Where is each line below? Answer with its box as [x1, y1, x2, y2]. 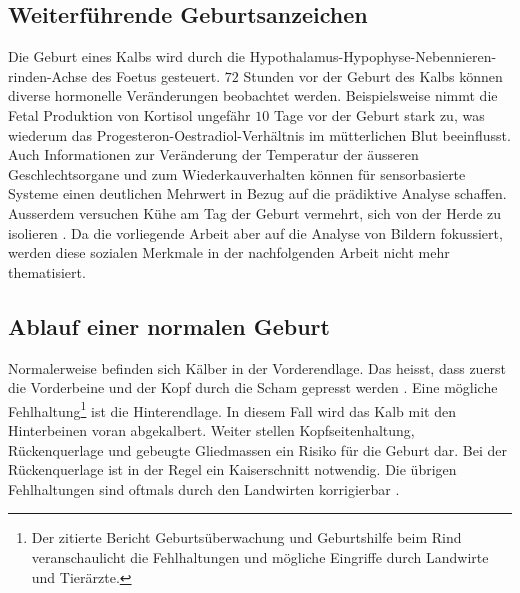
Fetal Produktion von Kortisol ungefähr [8, 104, 251, 125]
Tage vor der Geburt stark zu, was [273, 104, 485, 125]
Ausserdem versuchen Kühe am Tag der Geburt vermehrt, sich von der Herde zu [8, 202, 502, 223]
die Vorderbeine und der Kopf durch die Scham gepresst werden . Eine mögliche [8, 377, 498, 398]
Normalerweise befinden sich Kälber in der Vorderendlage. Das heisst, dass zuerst [8, 357, 507, 378]
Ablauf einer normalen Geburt [8, 310, 330, 341]
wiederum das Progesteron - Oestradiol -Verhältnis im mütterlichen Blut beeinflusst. [8, 124, 511, 145]
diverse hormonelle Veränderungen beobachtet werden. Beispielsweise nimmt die [8, 85, 498, 106]
